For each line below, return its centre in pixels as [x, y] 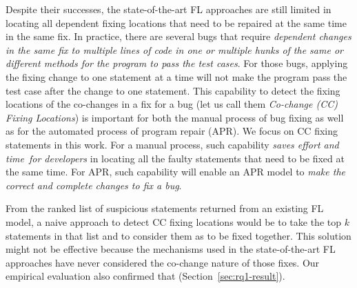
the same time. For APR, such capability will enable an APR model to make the [176, 172]
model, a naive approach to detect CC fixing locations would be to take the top [173, 221]
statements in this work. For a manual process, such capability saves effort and [172, 144]
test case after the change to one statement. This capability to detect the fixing [173, 90]
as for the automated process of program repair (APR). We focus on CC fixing [172, 131]
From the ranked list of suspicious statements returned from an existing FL [165, 208]
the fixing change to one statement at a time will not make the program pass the [176, 76]
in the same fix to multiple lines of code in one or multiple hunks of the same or [174, 49]
